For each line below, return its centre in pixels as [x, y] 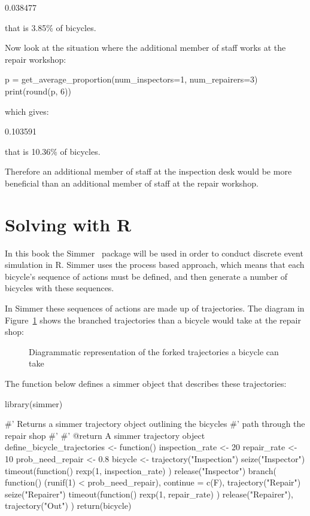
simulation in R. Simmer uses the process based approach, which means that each [155, 265]
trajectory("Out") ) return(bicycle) [68, 506]
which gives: [27, 111]
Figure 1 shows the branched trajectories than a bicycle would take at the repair [153, 320]
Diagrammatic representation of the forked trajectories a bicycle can [154, 351]
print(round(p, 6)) [38, 91]
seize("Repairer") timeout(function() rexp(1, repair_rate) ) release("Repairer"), [149, 494]
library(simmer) [34, 403]
